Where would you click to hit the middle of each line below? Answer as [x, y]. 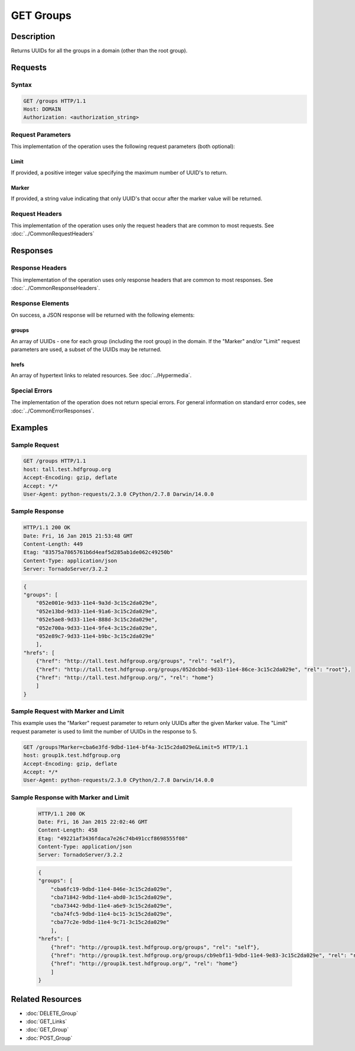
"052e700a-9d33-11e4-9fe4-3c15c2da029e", [97, 628]
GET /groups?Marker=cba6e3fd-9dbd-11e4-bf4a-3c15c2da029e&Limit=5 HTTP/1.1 [136, 747]
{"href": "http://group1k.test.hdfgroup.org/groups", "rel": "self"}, [155, 947]
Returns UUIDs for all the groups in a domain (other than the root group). [99, 51]
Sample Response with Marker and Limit [70, 797]
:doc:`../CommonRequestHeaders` [53, 234]
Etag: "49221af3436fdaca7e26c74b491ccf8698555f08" [113, 838]
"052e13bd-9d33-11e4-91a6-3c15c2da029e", [97, 611]
